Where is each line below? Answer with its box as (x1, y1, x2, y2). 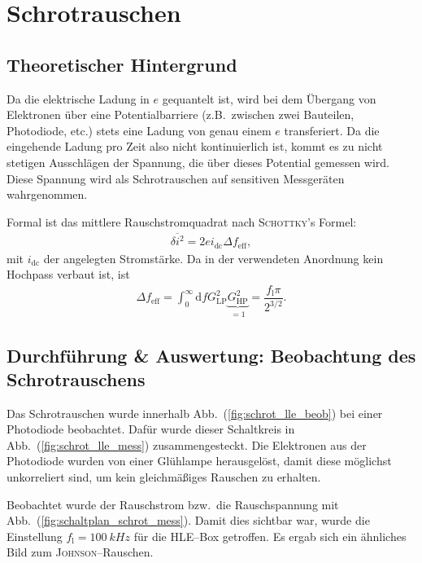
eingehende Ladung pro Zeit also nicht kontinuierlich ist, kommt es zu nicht (7, 138, 383, 155)
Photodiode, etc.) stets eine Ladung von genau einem (7, 121, 272, 139)
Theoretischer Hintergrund (7, 51, 237, 77)
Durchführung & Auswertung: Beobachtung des (7, 342, 416, 367)
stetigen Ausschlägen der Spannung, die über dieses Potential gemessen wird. (7, 153, 390, 170)
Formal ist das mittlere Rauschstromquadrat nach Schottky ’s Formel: (7, 213, 357, 230)
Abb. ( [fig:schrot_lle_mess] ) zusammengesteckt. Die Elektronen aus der (7, 436, 367, 453)
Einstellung (7, 527, 63, 544)
